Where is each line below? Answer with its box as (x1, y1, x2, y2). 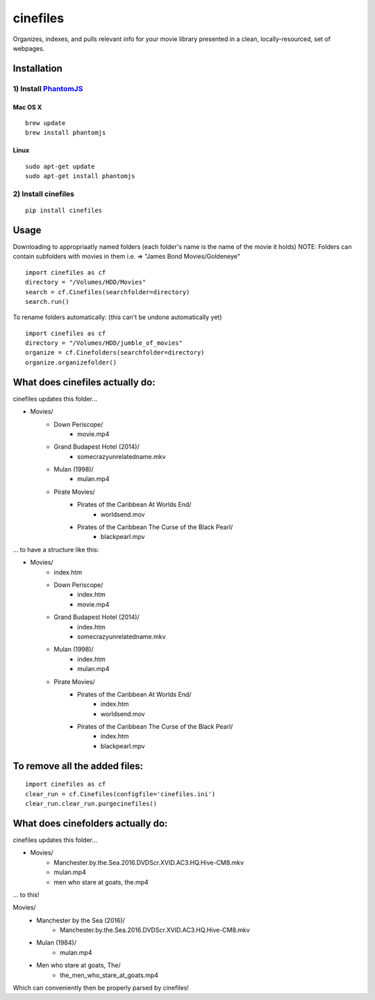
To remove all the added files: (12, 760, 144, 772)
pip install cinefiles (25, 207, 103, 215)
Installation (12, 63, 62, 74)
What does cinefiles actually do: (12, 376, 156, 388)
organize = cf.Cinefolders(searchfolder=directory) (25, 348, 205, 357)
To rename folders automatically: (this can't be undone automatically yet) (12, 313, 222, 321)
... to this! (12, 890, 40, 898)
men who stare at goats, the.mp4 (53, 878, 149, 886)
